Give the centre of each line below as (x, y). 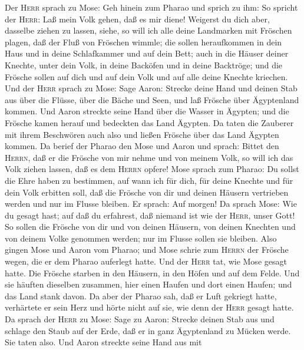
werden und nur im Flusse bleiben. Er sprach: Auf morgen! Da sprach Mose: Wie (151, 204)
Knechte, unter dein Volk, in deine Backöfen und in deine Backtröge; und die (144, 65)
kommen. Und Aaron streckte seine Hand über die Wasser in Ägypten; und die (147, 111)
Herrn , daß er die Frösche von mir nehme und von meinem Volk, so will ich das (149, 157)
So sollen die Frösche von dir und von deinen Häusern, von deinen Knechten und (150, 227)
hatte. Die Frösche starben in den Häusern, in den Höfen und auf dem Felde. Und (152, 273)
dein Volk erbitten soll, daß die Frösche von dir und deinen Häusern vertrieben (147, 192)
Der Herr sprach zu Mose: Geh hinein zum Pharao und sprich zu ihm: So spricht (151, 7)
